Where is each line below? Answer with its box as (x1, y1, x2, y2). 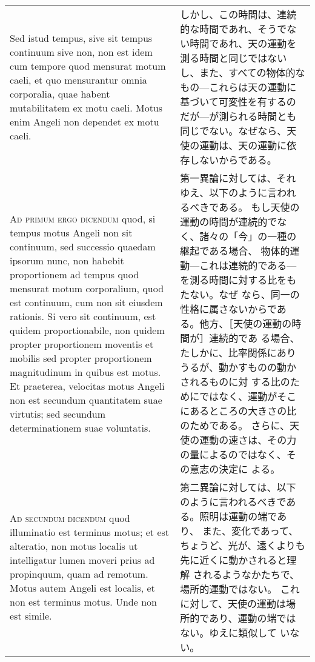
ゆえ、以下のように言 (180, 186, 277, 199)
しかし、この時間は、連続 (180, 7, 297, 21)
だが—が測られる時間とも (180, 109, 297, 123)
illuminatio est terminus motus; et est (10, 525, 170, 539)
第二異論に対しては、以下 (180, 480, 296, 494)
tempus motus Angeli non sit (10, 226, 133, 239)
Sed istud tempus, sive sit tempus (10, 31, 153, 45)
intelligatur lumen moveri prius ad (10, 553, 155, 567)
